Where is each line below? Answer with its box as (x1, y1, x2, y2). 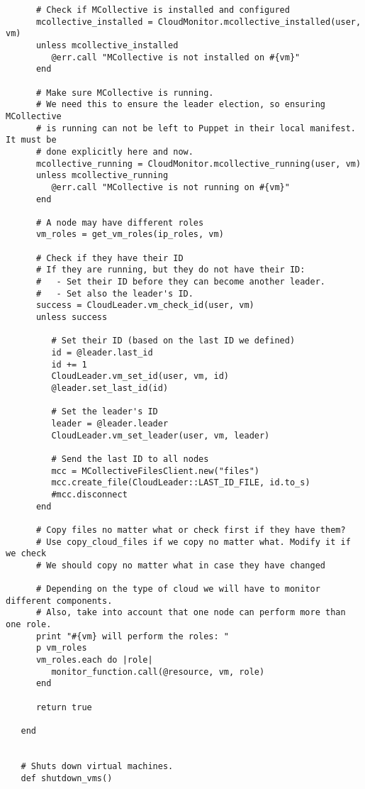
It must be (6, 135, 57, 145)
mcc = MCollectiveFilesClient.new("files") (51, 465, 259, 476)
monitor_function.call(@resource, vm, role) (51, 666, 265, 677)
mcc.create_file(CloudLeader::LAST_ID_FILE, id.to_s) (51, 478, 310, 488)
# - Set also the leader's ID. (35, 288, 193, 299)
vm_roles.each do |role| (35, 655, 153, 666)
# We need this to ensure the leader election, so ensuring (35, 99, 326, 110)
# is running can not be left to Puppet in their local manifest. (35, 123, 356, 133)
